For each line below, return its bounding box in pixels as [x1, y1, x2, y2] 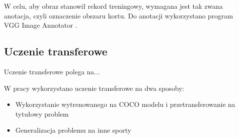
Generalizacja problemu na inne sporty [15, 125, 131, 135]
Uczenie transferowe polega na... [4, 66, 100, 76]
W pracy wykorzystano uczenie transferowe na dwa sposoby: [4, 83, 184, 93]
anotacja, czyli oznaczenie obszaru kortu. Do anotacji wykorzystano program [4, 10, 233, 20]
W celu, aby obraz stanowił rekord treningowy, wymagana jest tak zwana [4, 1, 223, 11]
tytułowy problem [15, 108, 69, 119]
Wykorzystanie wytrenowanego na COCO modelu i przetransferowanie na [15, 99, 236, 109]
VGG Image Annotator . [4, 20, 78, 30]
